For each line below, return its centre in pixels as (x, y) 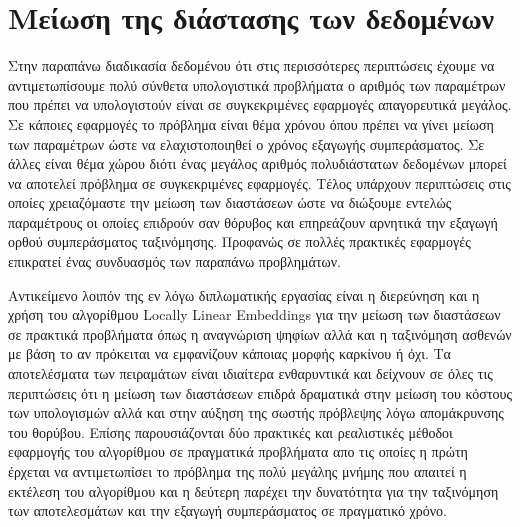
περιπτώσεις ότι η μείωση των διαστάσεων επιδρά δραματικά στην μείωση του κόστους (260, 392)
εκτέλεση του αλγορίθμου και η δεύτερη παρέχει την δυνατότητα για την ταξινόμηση (253, 490)
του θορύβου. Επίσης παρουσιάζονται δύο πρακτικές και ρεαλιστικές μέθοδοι (230, 431)
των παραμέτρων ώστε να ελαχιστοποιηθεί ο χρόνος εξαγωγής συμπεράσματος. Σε (246, 143)
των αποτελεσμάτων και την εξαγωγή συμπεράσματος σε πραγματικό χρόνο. (227, 510)
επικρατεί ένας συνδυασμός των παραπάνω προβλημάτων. (174, 261)
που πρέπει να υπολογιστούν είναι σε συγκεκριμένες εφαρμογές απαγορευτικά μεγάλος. (260, 104)
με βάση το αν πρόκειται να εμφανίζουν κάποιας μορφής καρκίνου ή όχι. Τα (229, 353)
